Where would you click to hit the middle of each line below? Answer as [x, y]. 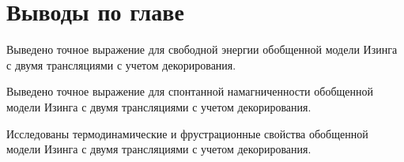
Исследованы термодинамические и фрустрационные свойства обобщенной [187, 133]
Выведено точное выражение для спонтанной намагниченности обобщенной [190, 91]
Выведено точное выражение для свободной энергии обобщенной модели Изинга [202, 49]
